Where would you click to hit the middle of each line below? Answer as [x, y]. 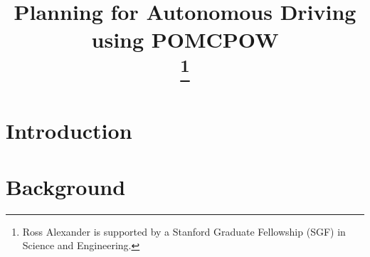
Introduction [69, 131]
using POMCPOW [185, 40]
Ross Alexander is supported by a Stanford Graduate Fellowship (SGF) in [184, 231]
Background [66, 186]
